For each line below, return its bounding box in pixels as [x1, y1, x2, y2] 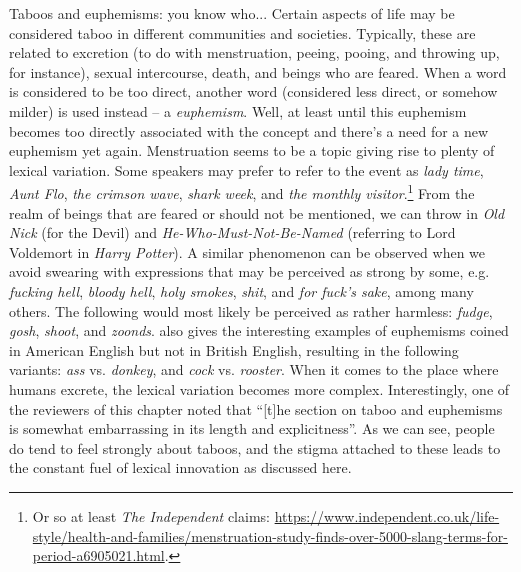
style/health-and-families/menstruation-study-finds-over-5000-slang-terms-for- [32, 525, 508, 546]
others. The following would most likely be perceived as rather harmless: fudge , [9, 300, 493, 321]
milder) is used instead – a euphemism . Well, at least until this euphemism [9, 100, 467, 121]
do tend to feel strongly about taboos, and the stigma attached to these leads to [9, 437, 501, 458]
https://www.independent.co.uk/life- [274, 505, 500, 526]
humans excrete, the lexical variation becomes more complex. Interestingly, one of [9, 378, 510, 399]
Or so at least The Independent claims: [32, 505, 270, 526]
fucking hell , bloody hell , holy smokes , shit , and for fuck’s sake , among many [9, 280, 474, 301]
